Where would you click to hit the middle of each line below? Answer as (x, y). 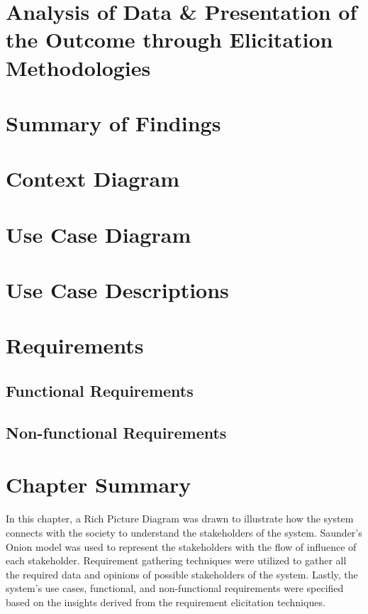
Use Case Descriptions (117, 290)
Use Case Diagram (99, 234)
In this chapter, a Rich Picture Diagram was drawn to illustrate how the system (180, 519)
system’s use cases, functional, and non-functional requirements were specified (175, 588)
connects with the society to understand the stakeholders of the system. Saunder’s (184, 532)
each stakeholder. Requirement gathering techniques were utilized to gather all (176, 560)
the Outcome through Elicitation (169, 39)
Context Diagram (93, 179)
